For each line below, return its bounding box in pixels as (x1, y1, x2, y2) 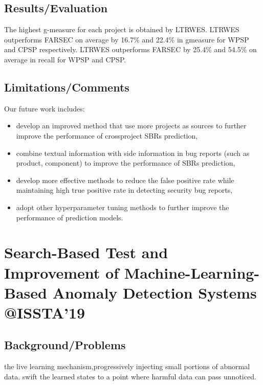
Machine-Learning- (124, 262, 260, 283)
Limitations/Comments (4, 79, 129, 95)
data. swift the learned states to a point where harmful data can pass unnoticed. (4, 371, 256, 381)
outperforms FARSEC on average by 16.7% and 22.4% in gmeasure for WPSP (4, 34, 249, 44)
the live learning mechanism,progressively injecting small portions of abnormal (4, 361, 250, 372)
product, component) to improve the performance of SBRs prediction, (16, 157, 235, 168)
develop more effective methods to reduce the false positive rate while (16, 174, 234, 185)
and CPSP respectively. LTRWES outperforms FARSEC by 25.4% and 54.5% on (4, 44, 257, 55)
